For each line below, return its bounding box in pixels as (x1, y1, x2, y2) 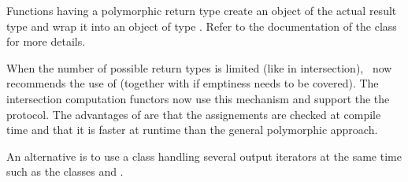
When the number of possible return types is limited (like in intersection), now (6, 59, 392, 76)
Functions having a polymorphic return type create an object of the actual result (6, 2, 397, 18)
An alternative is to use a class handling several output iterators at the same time (6, 147, 402, 164)
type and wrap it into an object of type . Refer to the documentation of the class (6, 17, 397, 34)
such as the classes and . (6, 163, 124, 180)
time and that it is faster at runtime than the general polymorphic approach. (6, 121, 378, 138)
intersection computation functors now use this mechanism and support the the (6, 90, 390, 106)
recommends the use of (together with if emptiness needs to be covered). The (6, 75, 379, 91)
